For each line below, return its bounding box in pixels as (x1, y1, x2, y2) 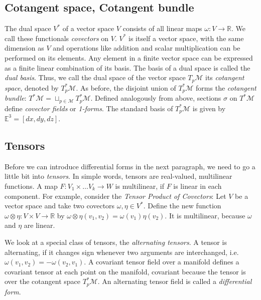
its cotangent (205, 72, 244, 83)
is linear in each (173, 180, 222, 191)
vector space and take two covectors (5, 200, 115, 211)
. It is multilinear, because (165, 210, 245, 220)
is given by (192, 103, 226, 113)
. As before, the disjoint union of (76, 82, 176, 93)
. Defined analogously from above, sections (90, 93, 221, 103)
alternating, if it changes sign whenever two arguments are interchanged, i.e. (5, 246, 239, 257)
